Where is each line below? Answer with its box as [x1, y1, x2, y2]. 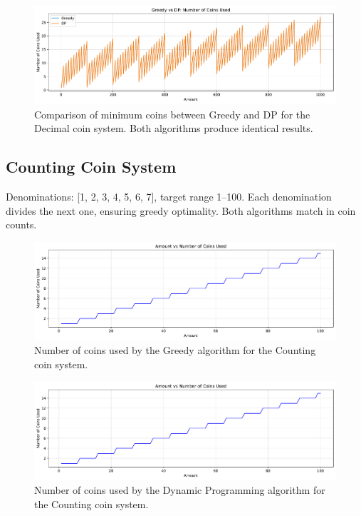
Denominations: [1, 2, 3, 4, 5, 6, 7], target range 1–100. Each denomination [6, 189, 332, 203]
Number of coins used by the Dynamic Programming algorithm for [34, 482, 325, 497]
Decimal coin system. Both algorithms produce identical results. [34, 121, 313, 136]
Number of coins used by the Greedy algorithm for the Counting [34, 343, 316, 358]
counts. [6, 217, 37, 232]
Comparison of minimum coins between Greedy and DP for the [34, 106, 310, 121]
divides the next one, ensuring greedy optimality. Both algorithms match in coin [6, 203, 356, 218]
